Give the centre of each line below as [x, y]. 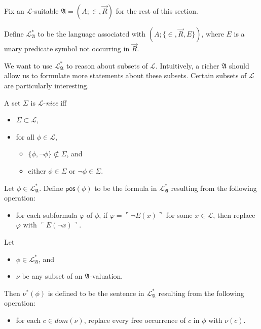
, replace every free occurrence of [135, 320]
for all [25, 136]
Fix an [14, 11]
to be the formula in [126, 188]
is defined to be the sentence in [96, 293]
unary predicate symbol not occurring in [67, 48]
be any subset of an [52, 276]
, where [213, 34]
